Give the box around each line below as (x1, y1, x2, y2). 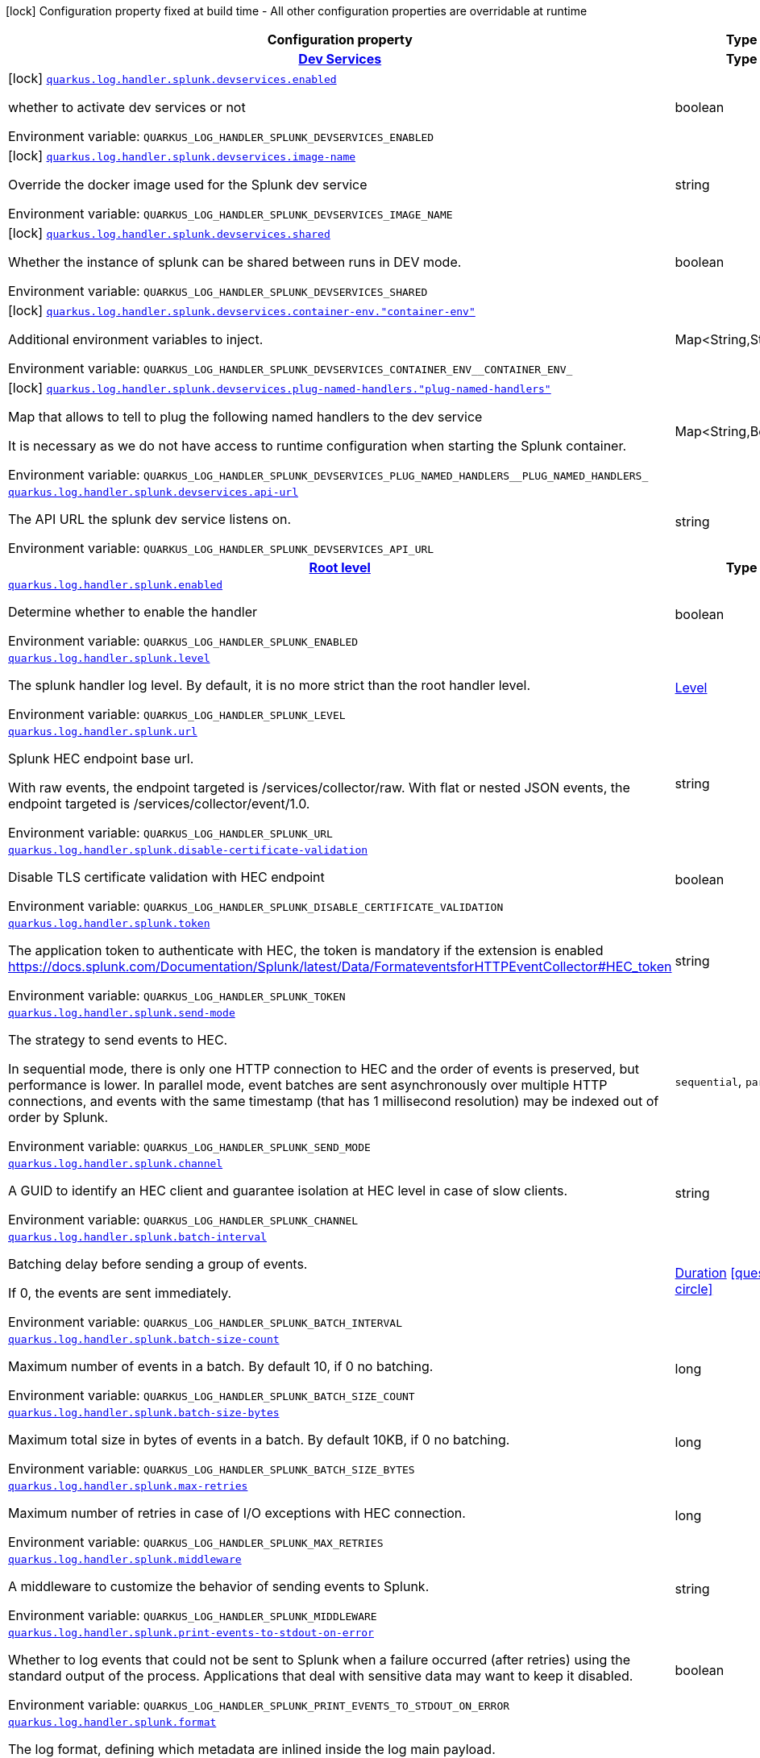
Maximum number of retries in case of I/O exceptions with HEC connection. (8, 1505, 466, 1521)
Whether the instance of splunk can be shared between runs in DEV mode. (8, 254, 462, 270)
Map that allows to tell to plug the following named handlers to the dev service (8, 409, 483, 425)
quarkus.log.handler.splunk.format (8, 1716, 217, 1728)
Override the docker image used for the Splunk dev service (8, 177, 368, 193)
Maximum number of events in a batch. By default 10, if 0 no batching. (8, 1358, 434, 1374)
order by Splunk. (8, 1109, 109, 1125)
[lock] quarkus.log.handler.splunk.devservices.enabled (8, 70, 337, 86)
